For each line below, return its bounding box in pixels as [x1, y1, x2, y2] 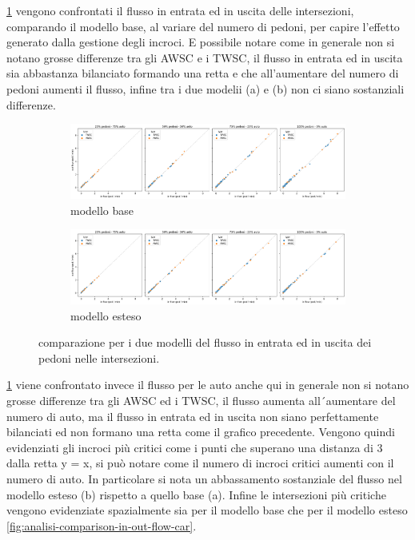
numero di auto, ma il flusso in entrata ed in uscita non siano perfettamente [6, 407, 379, 424]
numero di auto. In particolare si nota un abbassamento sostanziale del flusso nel [6, 470, 402, 486]
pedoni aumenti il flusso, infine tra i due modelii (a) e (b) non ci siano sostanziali [6, 80, 405, 97]
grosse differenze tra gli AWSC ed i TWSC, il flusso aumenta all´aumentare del [6, 391, 396, 408]
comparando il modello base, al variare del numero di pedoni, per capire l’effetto [6, 18, 400, 34]
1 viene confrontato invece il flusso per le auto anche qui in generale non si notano [6, 376, 409, 393]
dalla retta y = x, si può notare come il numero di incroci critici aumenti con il [6, 455, 394, 471]
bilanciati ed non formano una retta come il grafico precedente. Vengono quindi [6, 423, 395, 440]
